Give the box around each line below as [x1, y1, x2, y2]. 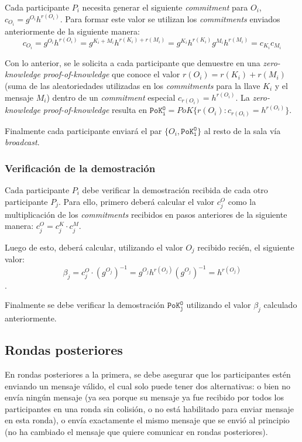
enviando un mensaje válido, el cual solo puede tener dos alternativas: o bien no [5, 379, 291, 392]
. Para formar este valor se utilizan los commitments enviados [60, 12, 280, 25]
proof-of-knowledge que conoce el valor [43, 68, 180, 80]
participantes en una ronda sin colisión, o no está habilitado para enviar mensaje [5, 402, 294, 414]
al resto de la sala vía [204, 124, 281, 136]
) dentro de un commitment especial [46, 91, 176, 103]
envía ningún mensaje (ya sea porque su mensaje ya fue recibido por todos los [5, 391, 284, 403]
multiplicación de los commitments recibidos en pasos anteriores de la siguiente [5, 208, 287, 220]
